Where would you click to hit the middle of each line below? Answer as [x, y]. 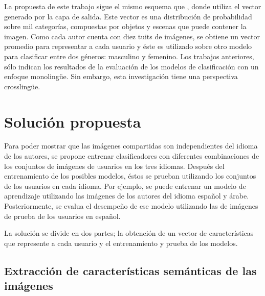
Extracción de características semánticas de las [130, 270]
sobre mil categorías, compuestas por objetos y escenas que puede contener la [125, 26]
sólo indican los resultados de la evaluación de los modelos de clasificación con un [131, 66]
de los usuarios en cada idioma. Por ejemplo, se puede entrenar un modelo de [125, 186]
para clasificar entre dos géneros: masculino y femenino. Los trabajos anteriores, [129, 56]
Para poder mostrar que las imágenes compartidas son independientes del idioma [131, 146]
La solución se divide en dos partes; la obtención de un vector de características [129, 233]
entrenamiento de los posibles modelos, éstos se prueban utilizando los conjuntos [130, 176]
